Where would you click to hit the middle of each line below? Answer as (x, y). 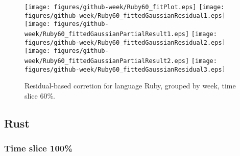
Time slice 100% (38, 148)
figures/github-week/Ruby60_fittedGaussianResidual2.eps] (125, 42)
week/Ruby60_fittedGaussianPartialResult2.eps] (107, 61)
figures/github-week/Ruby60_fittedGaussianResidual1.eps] (125, 15)
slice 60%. (40, 95)
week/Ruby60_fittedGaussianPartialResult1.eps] (107, 34)
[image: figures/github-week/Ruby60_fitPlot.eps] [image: (125, 7)
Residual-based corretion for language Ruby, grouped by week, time (130, 86)
